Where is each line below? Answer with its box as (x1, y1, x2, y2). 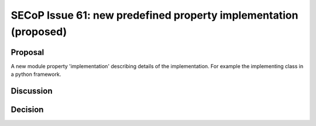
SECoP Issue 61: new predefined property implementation (11, 9, 298, 22)
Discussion (11, 86, 53, 96)
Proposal (11, 47, 44, 57)
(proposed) (11, 25, 67, 38)
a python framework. (11, 71, 61, 78)
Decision (11, 105, 44, 115)
